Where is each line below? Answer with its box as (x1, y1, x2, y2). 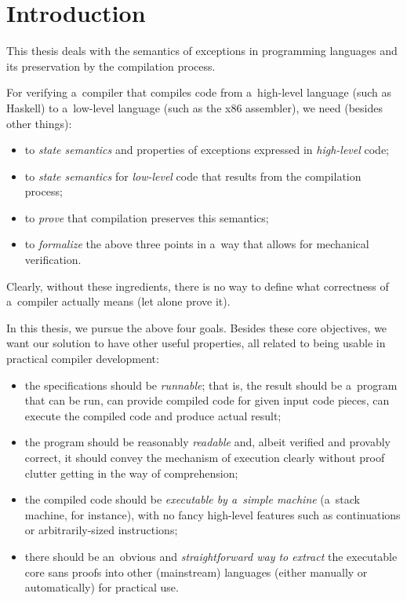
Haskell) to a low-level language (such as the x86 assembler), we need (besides (6, 99, 383, 115)
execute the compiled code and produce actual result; (24, 407, 282, 423)
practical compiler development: (6, 350, 159, 367)
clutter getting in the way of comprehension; (24, 464, 238, 481)
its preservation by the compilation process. (6, 57, 216, 74)
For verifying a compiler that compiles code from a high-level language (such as (6, 84, 391, 101)
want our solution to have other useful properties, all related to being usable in (6, 335, 386, 351)
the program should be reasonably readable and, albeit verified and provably (24, 434, 391, 450)
